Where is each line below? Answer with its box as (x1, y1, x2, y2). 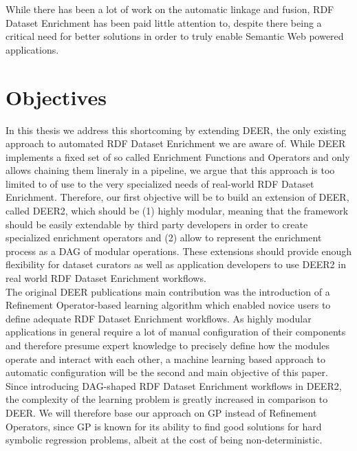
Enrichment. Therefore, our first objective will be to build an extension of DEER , (6, 190, 349, 204)
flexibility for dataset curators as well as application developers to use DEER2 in (6, 257, 346, 272)
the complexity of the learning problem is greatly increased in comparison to (6, 392, 328, 406)
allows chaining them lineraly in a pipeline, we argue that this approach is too (6, 163, 335, 177)
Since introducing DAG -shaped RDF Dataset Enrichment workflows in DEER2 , (6, 378, 342, 393)
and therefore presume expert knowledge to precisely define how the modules (6, 338, 329, 352)
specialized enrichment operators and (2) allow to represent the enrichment (6, 230, 322, 245)
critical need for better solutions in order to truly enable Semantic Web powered (6, 29, 344, 43)
